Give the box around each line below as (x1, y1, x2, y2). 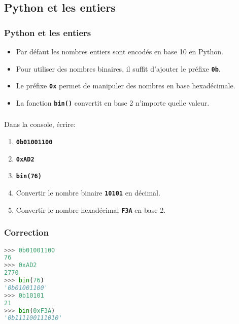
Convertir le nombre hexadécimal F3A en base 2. (16, 204, 166, 215)
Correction (4, 226, 49, 239)
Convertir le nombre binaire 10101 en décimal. (16, 187, 160, 198)
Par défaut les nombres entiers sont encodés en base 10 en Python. (16, 46, 223, 56)
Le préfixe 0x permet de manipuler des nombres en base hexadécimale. (16, 80, 235, 91)
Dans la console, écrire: (4, 119, 76, 129)
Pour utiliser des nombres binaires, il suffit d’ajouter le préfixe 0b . (16, 63, 221, 74)
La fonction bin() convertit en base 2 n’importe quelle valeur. (16, 97, 210, 108)
